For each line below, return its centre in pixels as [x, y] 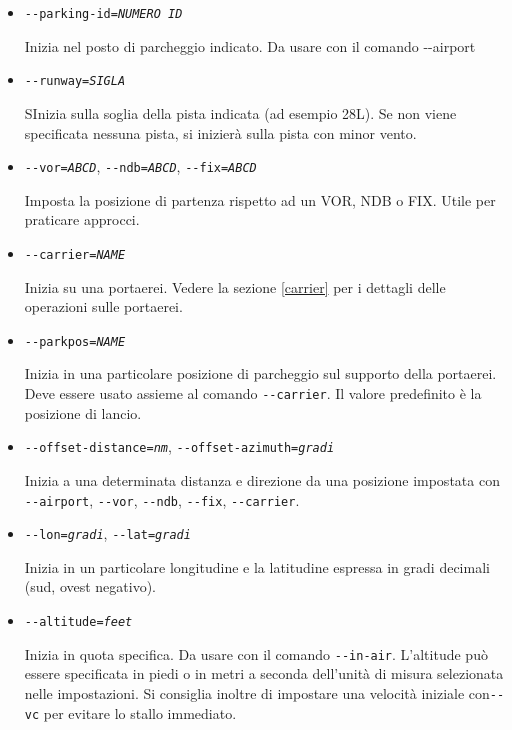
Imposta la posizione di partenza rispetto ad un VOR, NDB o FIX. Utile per [260, 199]
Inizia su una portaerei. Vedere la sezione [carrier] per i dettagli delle [235, 286]
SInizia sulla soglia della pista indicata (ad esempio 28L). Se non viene [240, 112]
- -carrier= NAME [75, 254]
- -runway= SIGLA [75, 81]
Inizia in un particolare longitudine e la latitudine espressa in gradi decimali [257, 566]
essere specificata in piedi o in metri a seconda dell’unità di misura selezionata [264, 673]
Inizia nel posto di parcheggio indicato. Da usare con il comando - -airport [250, 45]
